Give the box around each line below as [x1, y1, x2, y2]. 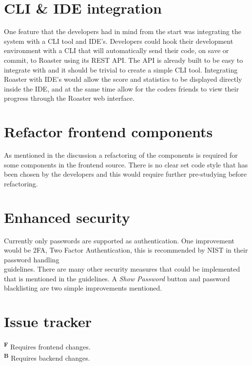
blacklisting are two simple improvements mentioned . [4, 283, 162, 293]
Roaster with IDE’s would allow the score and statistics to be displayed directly [4, 74, 242, 84]
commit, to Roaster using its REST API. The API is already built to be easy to [4, 55, 243, 65]
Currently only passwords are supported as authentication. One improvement [4, 235, 234, 245]
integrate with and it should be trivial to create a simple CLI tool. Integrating [4, 64, 238, 74]
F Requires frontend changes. [4, 340, 91, 351]
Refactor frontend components [4, 122, 213, 142]
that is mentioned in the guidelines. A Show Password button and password [4, 273, 230, 283]
